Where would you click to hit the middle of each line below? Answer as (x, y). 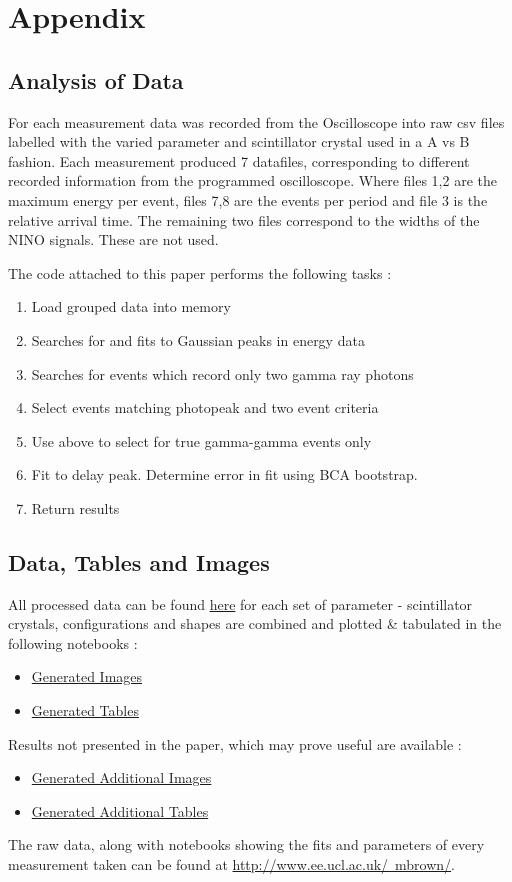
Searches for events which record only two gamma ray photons (222, 373)
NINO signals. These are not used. (113, 239)
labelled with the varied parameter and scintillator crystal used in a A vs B (239, 141)
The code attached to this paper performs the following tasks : (200, 272)
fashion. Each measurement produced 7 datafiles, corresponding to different (239, 160)
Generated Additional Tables (120, 810)
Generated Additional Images (121, 777)
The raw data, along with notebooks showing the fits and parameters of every (246, 844)
